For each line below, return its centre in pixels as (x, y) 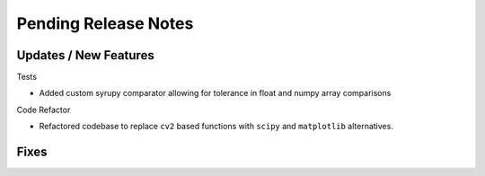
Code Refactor (44, 110)
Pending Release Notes (105, 23)
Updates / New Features (85, 55)
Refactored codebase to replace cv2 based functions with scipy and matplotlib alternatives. (216, 127)
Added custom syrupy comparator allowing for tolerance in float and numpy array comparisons (215, 93)
